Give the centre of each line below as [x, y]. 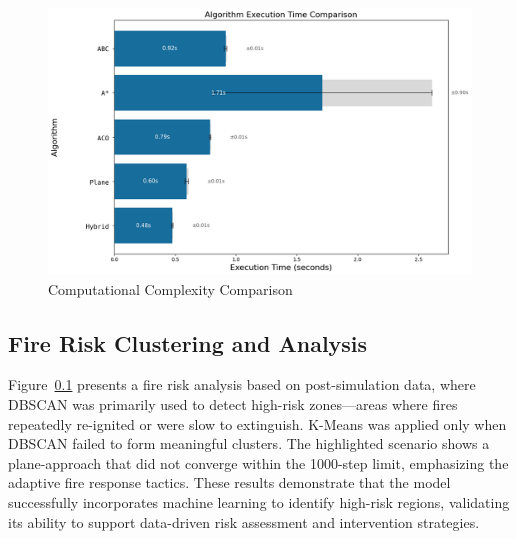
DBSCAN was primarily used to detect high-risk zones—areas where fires [233, 404]
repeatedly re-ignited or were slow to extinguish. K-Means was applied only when [257, 423]
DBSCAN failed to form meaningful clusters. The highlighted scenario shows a [249, 443]
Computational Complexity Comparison [170, 288]
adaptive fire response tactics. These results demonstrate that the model [229, 482]
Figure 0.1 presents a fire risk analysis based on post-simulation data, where [242, 384]
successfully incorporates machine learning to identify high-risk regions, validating [259, 502]
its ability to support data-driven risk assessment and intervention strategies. [244, 521]
